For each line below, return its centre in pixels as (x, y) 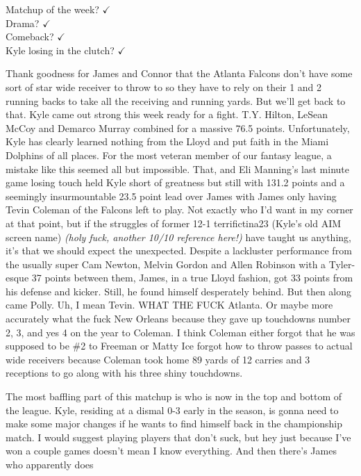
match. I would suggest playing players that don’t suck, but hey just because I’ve (178, 437)
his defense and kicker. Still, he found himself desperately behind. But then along (179, 291)
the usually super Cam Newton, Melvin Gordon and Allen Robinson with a (166, 264)
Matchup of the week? (52, 9)
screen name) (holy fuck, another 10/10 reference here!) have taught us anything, (178, 237)
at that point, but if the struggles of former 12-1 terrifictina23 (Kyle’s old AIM (174, 223)
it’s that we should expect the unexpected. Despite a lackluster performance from (179, 251)
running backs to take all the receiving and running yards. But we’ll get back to (176, 100)
